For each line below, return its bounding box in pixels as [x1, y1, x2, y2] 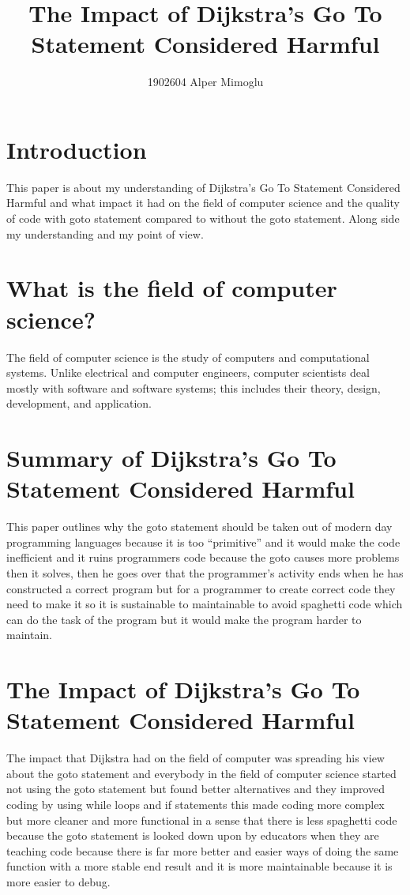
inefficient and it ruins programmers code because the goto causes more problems [6, 549, 400, 566]
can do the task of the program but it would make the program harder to [6, 611, 362, 627]
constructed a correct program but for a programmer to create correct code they [6, 580, 396, 596]
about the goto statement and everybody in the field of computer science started [6, 765, 397, 781]
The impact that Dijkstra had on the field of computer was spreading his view [6, 750, 385, 766]
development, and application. [6, 395, 152, 412]
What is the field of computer [6, 272, 337, 304]
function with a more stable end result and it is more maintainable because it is [6, 858, 393, 874]
